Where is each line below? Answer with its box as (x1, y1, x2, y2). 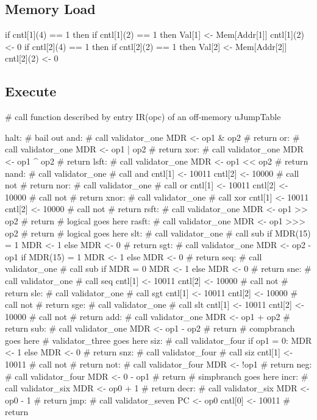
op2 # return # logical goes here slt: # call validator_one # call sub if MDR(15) (5, 226, 311, 239)
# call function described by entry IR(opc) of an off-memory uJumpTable (5, 110, 281, 123)
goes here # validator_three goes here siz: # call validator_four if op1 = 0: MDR (5, 333, 312, 346)
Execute (5, 82, 57, 101)
